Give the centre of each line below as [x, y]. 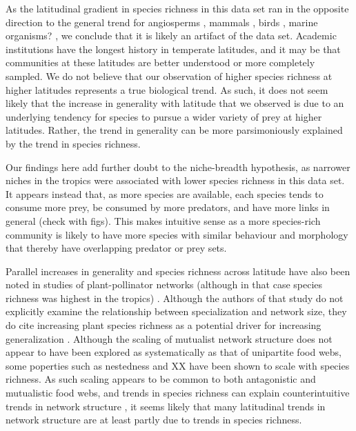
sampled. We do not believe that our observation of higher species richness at [169, 76]
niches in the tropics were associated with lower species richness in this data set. [175, 180]
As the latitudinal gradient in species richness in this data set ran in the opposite [177, 8]
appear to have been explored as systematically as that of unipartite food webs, [174, 352]
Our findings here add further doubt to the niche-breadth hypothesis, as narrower [178, 167]
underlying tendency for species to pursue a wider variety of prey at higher [164, 116]
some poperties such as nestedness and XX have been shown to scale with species [178, 365]
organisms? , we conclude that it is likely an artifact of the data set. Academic [171, 36]
